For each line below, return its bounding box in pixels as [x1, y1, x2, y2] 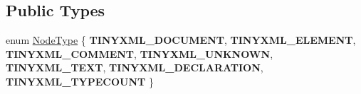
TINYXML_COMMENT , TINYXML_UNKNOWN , [6, 46, 273, 61]
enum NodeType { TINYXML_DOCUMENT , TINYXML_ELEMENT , [6, 33, 356, 47]
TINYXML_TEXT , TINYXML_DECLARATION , [6, 60, 263, 75]
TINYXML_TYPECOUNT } [6, 74, 154, 88]
